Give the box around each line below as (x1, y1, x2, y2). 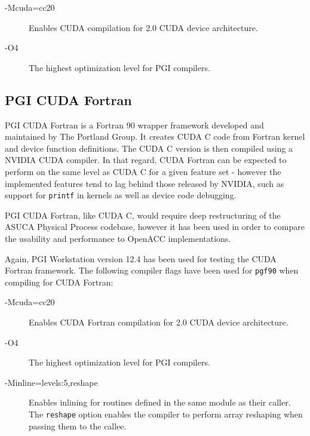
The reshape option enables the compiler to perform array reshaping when (29, 407, 303, 420)
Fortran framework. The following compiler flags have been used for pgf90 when (5, 264, 299, 277)
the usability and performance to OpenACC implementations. (5, 232, 231, 244)
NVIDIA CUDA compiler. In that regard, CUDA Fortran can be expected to (5, 153, 287, 166)
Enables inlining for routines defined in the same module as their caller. (29, 396, 291, 409)
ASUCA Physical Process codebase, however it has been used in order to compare (5, 220, 305, 233)
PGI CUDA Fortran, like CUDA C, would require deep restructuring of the (5, 208, 281, 221)
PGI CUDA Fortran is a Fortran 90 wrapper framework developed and (5, 118, 264, 131)
